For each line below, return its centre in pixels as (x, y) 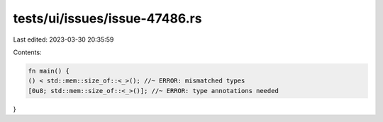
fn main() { (49, 71)
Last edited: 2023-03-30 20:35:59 (63, 39)
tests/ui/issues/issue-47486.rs (107, 18)
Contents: (27, 52)
